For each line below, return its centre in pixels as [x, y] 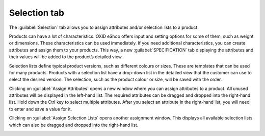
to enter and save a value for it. [40, 109]
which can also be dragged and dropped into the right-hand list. [74, 125]
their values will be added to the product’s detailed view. [66, 57]
